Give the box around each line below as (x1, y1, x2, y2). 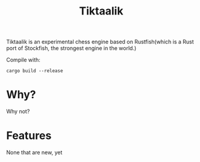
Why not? (6, 108, 30, 115)
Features (6, 129, 52, 143)
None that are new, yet (6, 149, 63, 156)
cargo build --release (6, 68, 63, 74)
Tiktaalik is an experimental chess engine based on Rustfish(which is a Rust (6, 38, 194, 46)
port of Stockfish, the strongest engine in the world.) (6, 45, 137, 52)
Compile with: (6, 56, 41, 64)
